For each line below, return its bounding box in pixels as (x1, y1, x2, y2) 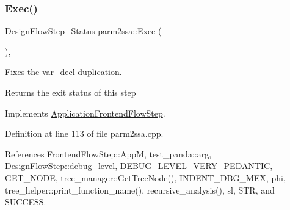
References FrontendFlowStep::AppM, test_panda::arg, (5, 147, 212, 160)
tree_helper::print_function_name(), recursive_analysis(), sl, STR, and (5, 183, 275, 196)
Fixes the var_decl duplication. (5, 65, 122, 78)
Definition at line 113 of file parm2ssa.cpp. (5, 127, 164, 140)
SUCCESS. (5, 195, 46, 208)
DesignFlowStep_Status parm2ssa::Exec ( (5, 24, 162, 37)
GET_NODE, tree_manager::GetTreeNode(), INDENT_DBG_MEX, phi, (5, 171, 286, 184)
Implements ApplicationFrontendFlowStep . (5, 106, 165, 119)
